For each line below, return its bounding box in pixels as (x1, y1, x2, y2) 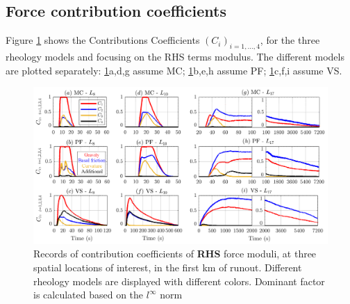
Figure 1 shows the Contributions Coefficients (6, 33, 200, 47)
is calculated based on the (33, 287, 144, 302)
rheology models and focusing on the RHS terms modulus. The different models (6, 49, 344, 63)
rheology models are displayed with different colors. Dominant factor (33, 273, 325, 288)
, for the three (260, 33, 320, 47)
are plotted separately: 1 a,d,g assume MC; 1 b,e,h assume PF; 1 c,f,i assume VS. (6, 63, 342, 77)
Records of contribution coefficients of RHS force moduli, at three (33, 246, 317, 261)
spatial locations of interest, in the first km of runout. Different (33, 260, 302, 275)
